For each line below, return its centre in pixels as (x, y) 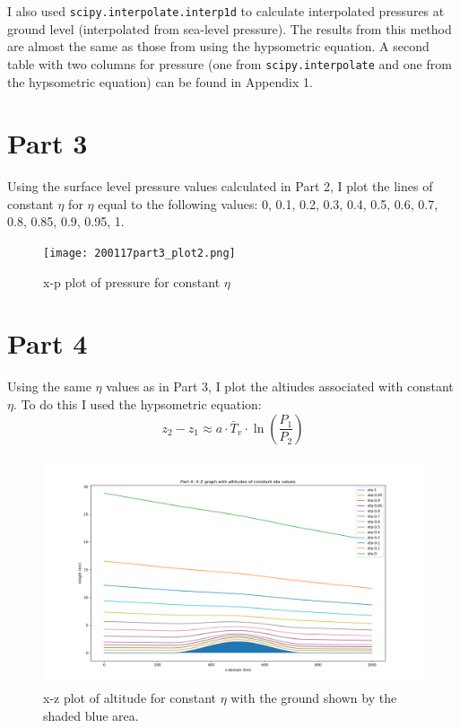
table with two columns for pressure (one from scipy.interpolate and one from (230, 63)
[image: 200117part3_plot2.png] (139, 253)
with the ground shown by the (314, 698)
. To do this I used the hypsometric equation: (137, 403)
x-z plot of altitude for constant (130, 698)
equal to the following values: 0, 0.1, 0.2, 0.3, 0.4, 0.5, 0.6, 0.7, (268, 203)
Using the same (49, 386)
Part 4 (48, 343)
